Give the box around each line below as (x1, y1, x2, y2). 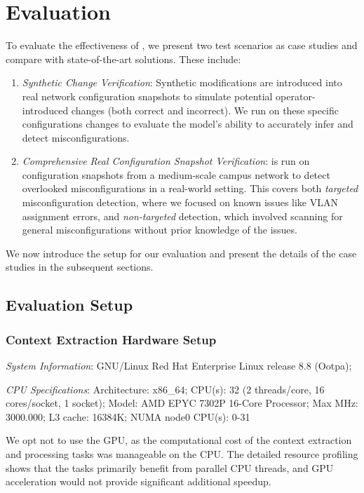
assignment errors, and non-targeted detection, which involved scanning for (22, 208, 343, 223)
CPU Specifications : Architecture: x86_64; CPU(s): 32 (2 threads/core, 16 (6, 381, 325, 396)
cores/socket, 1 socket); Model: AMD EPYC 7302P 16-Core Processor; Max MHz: (6, 396, 358, 410)
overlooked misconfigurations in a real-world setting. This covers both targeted (22, 181, 358, 196)
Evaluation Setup (6, 294, 133, 316)
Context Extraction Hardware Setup (6, 330, 217, 348)
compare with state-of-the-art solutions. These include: (6, 51, 241, 66)
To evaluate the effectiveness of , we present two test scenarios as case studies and (6, 38, 358, 53)
